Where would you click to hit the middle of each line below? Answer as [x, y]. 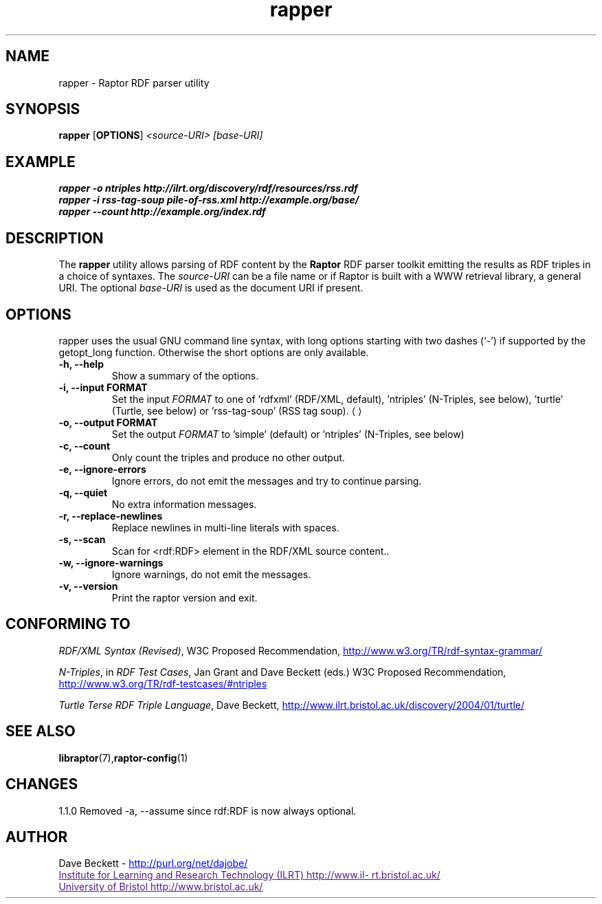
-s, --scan [82, 539]
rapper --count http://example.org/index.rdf [162, 212]
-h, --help [81, 364]
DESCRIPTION [55, 238]
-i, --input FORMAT [103, 387]
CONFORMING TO [68, 624]
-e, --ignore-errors [102, 469]
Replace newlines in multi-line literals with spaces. [225, 527]
